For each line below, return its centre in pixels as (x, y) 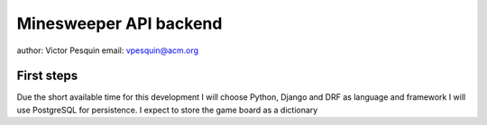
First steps (47, 76)
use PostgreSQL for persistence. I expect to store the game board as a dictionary (167, 110)
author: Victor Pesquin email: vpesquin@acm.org (107, 50)
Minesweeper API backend (119, 23)
